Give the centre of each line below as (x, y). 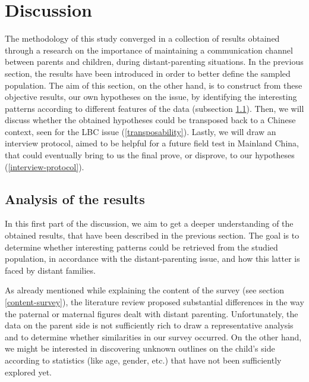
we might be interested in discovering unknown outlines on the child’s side (140, 348)
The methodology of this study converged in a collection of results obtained (142, 38)
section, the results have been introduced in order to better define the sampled (148, 73)
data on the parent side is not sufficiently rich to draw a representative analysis (149, 325)
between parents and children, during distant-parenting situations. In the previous (154, 62)
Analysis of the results (75, 198)
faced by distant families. (50, 270)
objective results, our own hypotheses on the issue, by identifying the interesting (151, 97)
